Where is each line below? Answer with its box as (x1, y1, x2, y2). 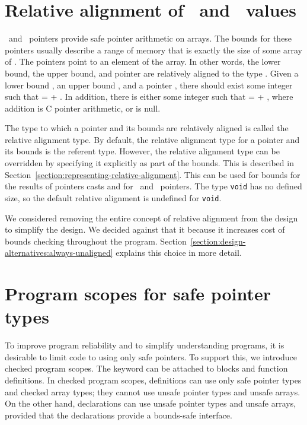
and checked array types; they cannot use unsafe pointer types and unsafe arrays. (5, 385, 300, 398)
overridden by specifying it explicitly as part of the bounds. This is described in (5, 157, 294, 169)
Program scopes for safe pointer (5, 281, 271, 306)
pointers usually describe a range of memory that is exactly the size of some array (5, 43, 302, 56)
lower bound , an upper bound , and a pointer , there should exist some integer (5, 78, 293, 91)
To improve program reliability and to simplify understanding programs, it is (5, 339, 284, 351)
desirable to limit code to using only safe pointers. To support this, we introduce (5, 350, 297, 363)
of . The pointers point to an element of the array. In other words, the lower (5, 55, 281, 68)
